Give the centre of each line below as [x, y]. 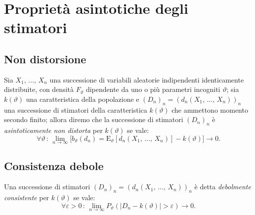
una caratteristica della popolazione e [83, 99]
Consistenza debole [54, 166]
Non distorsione [45, 59]
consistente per [27, 197]
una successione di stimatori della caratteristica [76, 109]
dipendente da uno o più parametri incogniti [153, 89]
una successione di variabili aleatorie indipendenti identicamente [147, 79]
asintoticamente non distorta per [53, 130]
